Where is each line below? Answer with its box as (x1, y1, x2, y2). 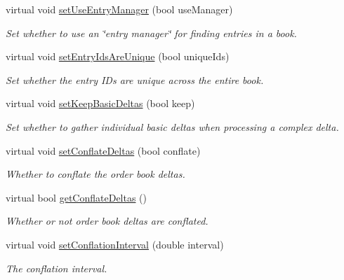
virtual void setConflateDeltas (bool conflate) (6, 143, 201, 157)
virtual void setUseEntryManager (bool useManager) (6, 2, 233, 16)
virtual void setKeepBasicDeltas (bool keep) (6, 96, 195, 111)
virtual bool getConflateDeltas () (6, 190, 147, 204)
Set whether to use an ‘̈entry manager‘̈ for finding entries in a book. (6, 25, 297, 40)
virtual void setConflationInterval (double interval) (6, 237, 224, 251)
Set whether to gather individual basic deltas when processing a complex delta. (6, 119, 339, 134)
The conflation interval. (6, 260, 107, 275)
